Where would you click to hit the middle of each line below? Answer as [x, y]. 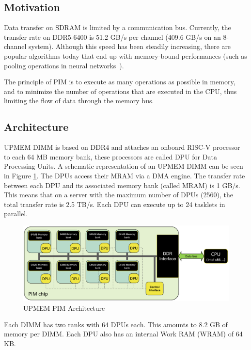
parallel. [16, 214]
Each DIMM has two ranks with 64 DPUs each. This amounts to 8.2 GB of [116, 324]
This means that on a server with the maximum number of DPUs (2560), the [118, 195]
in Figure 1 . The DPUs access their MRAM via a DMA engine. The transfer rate [125, 175]
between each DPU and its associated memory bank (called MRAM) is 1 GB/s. [122, 185]
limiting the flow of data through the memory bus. [79, 101]
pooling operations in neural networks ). [64, 65]
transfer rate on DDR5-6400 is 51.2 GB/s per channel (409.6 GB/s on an [112, 37]
